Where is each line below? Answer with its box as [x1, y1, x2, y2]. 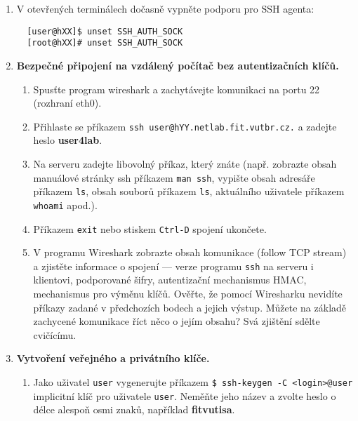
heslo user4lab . [33, 133, 102, 147]
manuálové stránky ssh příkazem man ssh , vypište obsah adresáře [33, 170, 315, 185]
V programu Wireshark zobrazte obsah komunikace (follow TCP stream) [33, 245, 347, 260]
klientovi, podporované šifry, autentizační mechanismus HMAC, [33, 272, 307, 287]
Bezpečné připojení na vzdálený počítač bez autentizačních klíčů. [16, 58, 339, 72]
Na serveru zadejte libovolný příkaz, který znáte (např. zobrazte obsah [33, 156, 337, 171]
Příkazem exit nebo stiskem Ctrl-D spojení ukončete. [33, 221, 267, 236]
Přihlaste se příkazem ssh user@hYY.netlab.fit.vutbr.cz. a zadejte [33, 119, 337, 133]
